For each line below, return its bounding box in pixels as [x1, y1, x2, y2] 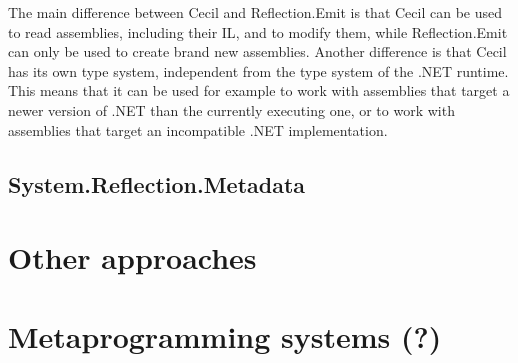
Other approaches [8, 237, 257, 278]
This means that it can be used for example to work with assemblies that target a [8, 80, 510, 101]
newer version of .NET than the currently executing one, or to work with [8, 99, 455, 120]
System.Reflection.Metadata [8, 168, 306, 199]
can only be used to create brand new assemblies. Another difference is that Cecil [8, 41, 507, 62]
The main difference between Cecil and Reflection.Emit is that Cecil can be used [8, 2, 503, 22]
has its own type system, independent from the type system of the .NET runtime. [8, 60, 509, 81]
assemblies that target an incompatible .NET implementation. [8, 119, 388, 140]
